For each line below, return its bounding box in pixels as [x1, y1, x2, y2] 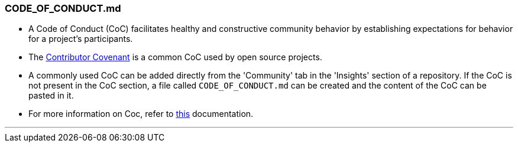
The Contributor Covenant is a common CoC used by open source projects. [28, 52, 322, 63]
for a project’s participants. [28, 34, 133, 44]
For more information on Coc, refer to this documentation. [28, 109, 254, 119]
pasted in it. [28, 90, 74, 101]
